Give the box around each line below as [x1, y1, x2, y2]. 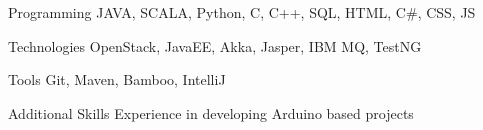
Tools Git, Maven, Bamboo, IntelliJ [8, 69, 226, 90]
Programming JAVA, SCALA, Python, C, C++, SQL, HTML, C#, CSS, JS [8, 2, 476, 22]
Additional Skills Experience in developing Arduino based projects [8, 102, 414, 123]
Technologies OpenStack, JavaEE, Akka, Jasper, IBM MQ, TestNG [8, 35, 422, 56]
